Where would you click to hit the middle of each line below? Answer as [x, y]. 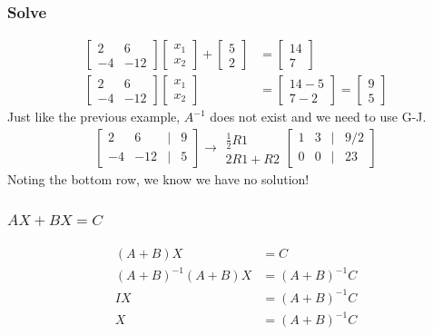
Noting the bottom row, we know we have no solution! [158, 178]
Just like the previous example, [94, 117]
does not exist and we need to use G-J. [318, 117]
